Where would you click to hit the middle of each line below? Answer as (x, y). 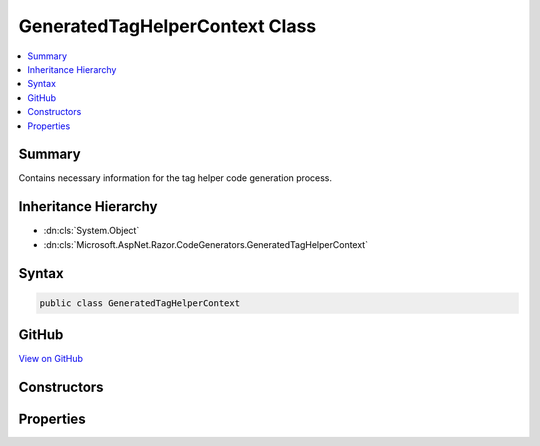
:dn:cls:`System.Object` (91, 231)
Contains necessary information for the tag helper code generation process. (175, 178)
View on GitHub (51, 359)
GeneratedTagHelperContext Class (167, 26)
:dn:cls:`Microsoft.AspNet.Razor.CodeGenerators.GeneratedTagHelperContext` (206, 244)
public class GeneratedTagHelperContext (139, 303)
